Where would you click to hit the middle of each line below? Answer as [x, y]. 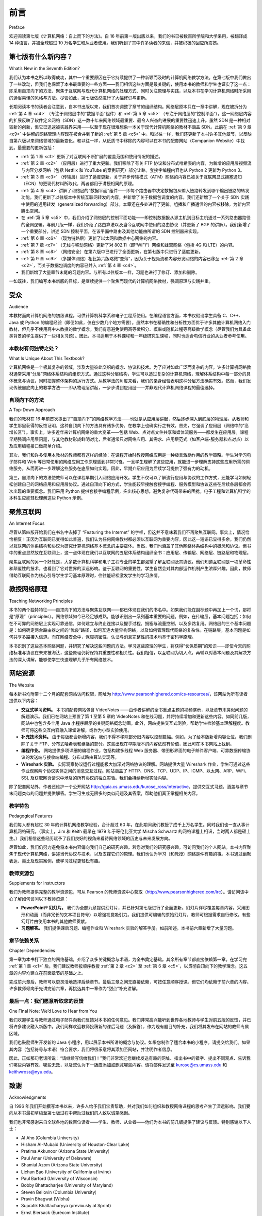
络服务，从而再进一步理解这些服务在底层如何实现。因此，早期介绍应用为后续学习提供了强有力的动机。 [111, 468]
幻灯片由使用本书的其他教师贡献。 [55, 921]
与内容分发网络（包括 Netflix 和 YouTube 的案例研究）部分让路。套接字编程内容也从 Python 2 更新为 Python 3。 [133, 170]
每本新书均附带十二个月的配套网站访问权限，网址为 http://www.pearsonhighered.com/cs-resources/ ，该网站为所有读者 [128, 694]
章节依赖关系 [24, 941]
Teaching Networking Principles [41, 601]
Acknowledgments [28, 1097]
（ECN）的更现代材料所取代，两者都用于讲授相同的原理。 [79, 184]
